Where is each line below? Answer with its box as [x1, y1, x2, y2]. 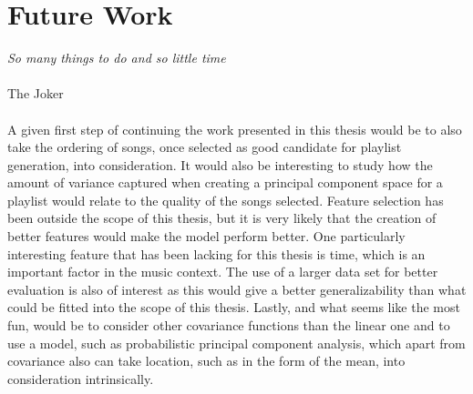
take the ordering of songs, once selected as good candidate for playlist [7, 137, 402, 157]
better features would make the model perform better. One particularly [7, 227, 406, 246]
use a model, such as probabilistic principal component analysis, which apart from [7, 333, 466, 352]
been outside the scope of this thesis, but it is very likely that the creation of [7, 208, 437, 227]
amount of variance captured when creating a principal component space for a [7, 173, 443, 192]
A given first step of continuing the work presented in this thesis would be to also [7, 119, 462, 138]
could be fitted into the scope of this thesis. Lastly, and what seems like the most [7, 298, 460, 317]
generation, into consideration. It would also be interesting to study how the [7, 155, 433, 174]
